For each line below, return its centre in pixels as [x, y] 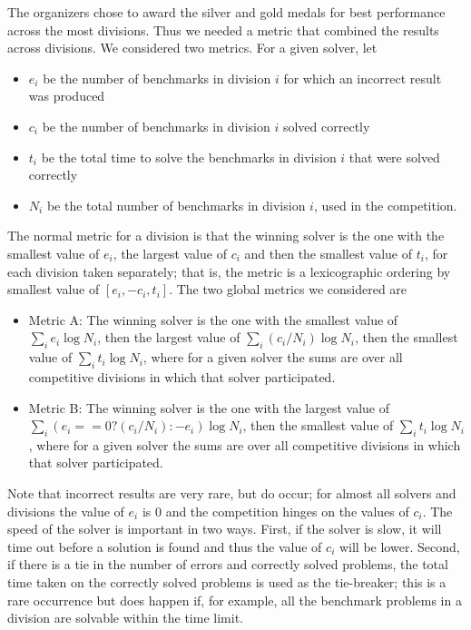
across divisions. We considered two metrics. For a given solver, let [192, 48]
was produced [67, 96]
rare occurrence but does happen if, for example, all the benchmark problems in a [235, 600]
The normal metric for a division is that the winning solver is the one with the [226, 236]
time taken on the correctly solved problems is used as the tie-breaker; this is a [227, 582]
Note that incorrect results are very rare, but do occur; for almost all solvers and [232, 493]
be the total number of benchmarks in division [176, 205]
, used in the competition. [385, 205]
